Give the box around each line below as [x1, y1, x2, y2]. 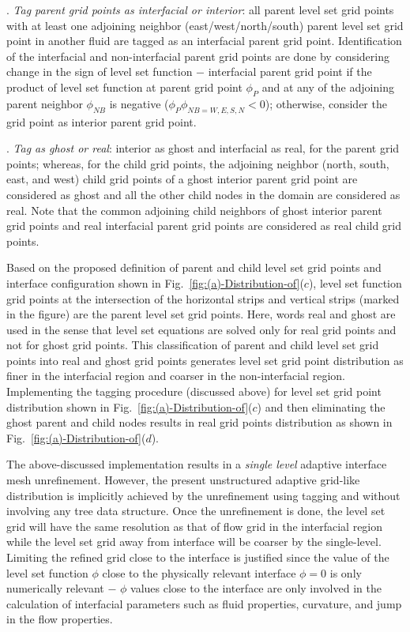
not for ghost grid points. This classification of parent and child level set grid [6, 337, 379, 353]
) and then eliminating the [257, 398, 386, 415]
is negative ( [109, 95, 169, 111]
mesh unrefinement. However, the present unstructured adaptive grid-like [6, 472, 360, 488]
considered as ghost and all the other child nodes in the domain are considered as [6, 186, 401, 202]
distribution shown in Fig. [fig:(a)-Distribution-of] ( [6, 398, 253, 415]
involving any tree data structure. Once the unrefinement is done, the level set [6, 502, 386, 519]
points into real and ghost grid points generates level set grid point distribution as [6, 352, 404, 368]
